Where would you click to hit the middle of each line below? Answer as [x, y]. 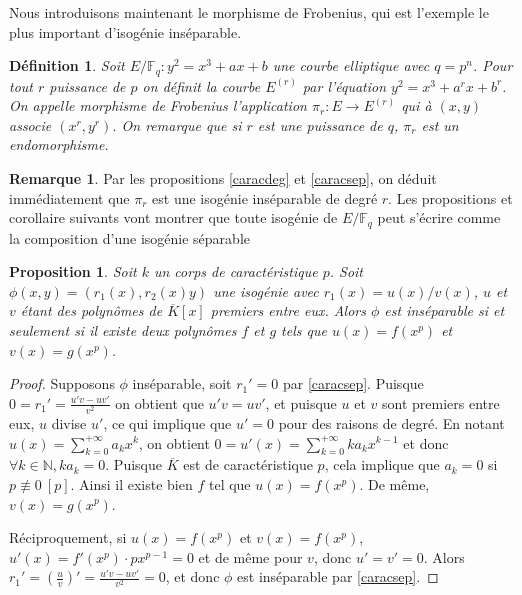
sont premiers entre [440, 402]
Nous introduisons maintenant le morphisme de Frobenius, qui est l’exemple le [249, 12]
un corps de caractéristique [235, 271]
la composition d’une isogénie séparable [129, 237]
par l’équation [344, 85]
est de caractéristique [248, 464]
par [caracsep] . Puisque [353, 383]
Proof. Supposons [62, 383]
